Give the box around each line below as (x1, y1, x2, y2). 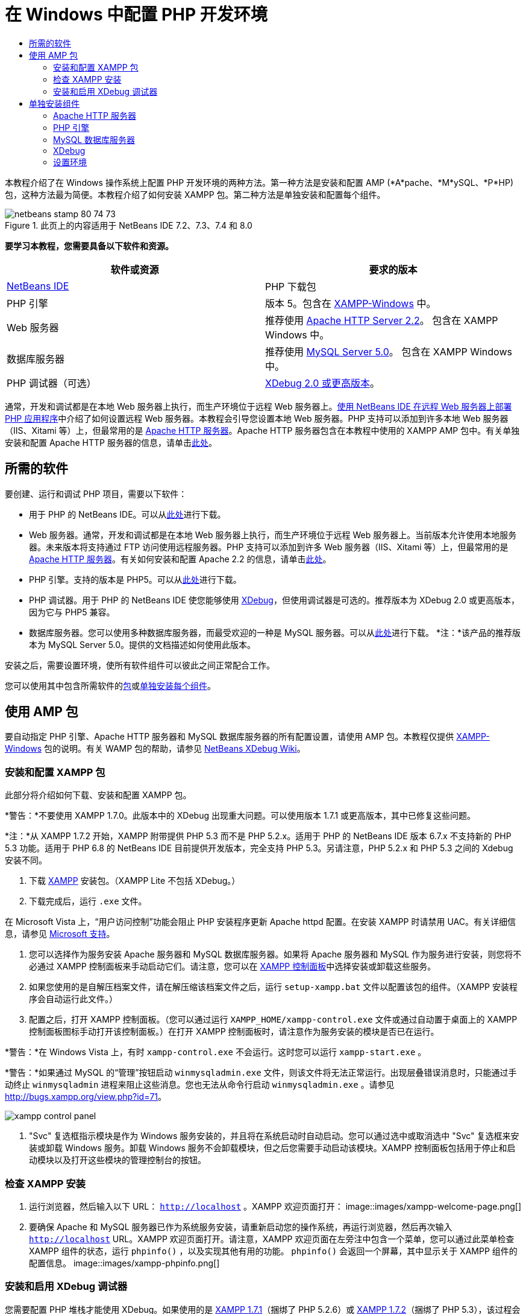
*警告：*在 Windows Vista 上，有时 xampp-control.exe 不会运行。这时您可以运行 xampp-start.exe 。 (5, 1047, 427, 1058)
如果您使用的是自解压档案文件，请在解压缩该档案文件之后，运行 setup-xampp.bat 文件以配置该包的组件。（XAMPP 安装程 (29, 982, 518, 992)
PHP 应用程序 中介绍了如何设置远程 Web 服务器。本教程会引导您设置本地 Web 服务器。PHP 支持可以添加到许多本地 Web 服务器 (5, 413, 509, 424)
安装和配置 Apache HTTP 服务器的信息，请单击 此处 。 (5, 437, 217, 448)
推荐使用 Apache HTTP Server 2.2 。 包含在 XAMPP (265, 314, 498, 326)
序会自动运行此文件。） (29, 994, 117, 1005)
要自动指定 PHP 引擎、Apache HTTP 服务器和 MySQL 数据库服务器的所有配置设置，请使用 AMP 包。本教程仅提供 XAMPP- (5, 731, 490, 742)
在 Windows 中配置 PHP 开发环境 (5, 4, 268, 25)
